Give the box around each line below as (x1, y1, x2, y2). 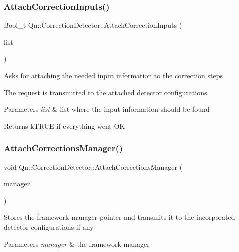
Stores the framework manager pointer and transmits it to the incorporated (4, 212, 235, 222)
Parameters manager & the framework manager (4, 238, 150, 249)
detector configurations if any (4, 221, 94, 232)
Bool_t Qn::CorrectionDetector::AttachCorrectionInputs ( (4, 20, 182, 30)
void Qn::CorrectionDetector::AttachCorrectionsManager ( (4, 161, 183, 172)
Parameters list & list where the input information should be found (4, 104, 210, 114)
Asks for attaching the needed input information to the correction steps (4, 70, 223, 80)
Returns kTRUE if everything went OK (4, 120, 125, 131)
